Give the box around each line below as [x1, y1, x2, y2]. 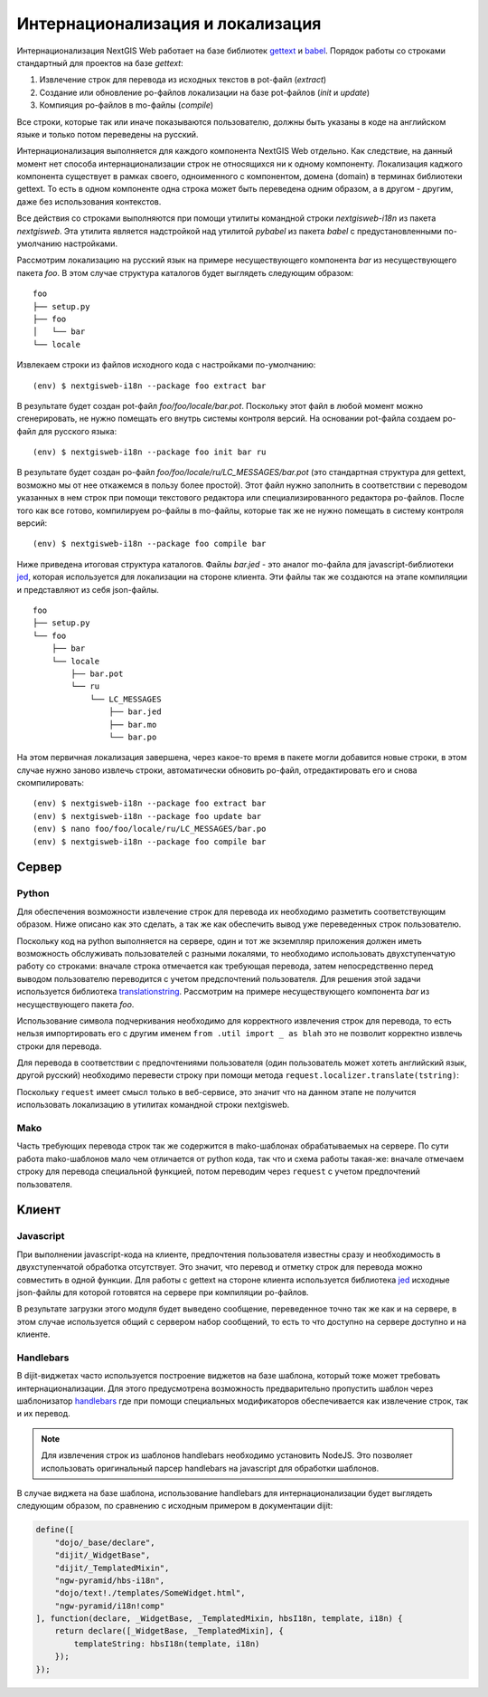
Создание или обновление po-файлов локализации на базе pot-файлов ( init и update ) [39, 87, 371, 98]
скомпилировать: [16, 777, 85, 788]
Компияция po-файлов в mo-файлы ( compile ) [39, 100, 214, 110]
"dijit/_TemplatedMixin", [54, 1562, 170, 1573]
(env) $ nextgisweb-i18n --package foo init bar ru [33, 447, 267, 457]
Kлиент [16, 1202, 61, 1217]
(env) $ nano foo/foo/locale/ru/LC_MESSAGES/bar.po [33, 824, 267, 834]
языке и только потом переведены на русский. [16, 129, 199, 139]
